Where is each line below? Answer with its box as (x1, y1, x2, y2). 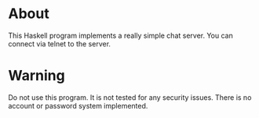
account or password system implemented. (8, 101, 148, 110)
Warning (8, 67, 65, 85)
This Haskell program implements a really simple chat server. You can (8, 31, 233, 40)
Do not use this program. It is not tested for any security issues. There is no (8, 92, 252, 102)
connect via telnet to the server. (8, 39, 111, 48)
